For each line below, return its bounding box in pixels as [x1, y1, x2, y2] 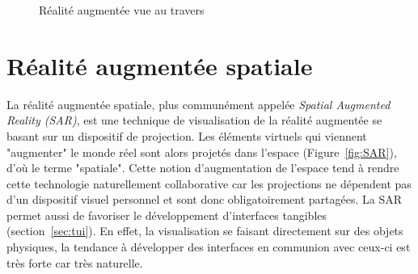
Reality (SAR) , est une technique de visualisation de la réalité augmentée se [6, 112, 382, 129]
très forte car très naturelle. [6, 254, 143, 271]
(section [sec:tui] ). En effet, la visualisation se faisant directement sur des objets [6, 222, 403, 239]
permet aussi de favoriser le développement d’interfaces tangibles [6, 206, 327, 223]
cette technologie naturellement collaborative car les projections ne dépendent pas [6, 175, 412, 192]
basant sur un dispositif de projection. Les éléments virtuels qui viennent [6, 127, 367, 144]
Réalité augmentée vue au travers [39, 2, 205, 18]
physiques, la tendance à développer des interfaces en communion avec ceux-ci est [6, 238, 411, 255]
